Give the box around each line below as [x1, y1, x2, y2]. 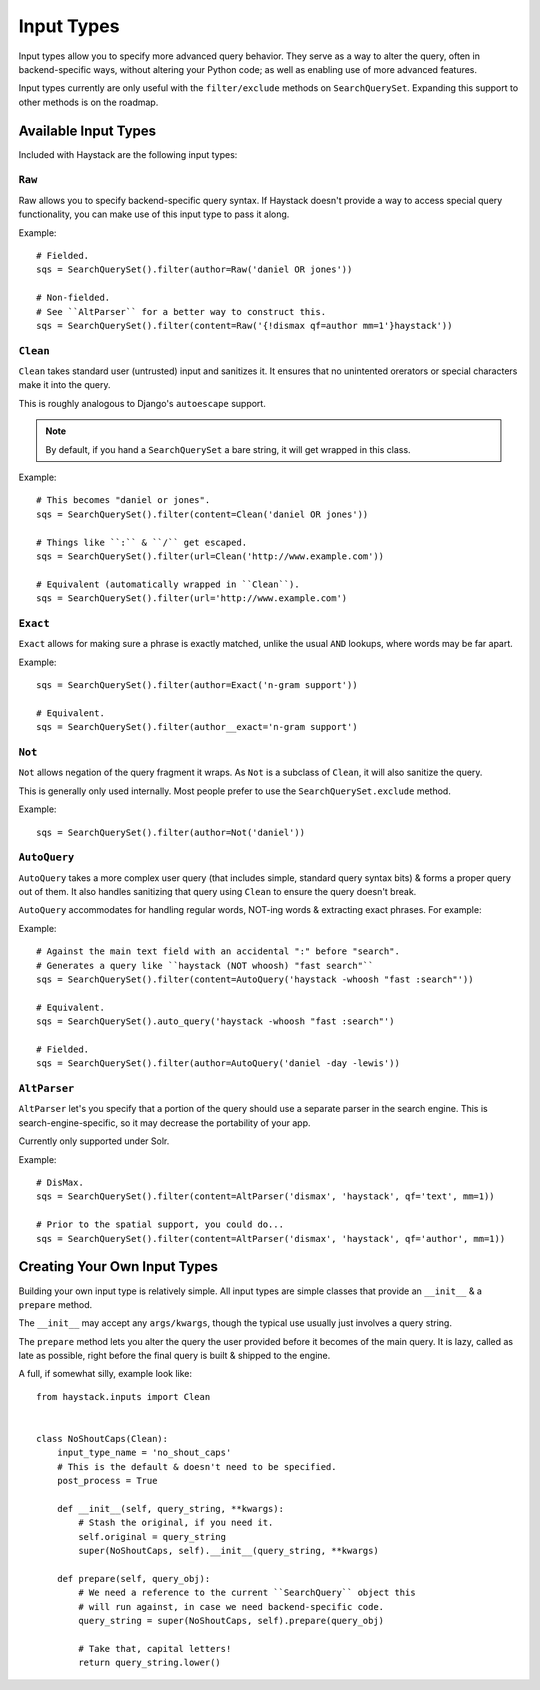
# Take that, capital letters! [78, 1643, 232, 1654]
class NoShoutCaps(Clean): [36, 1433, 169, 1445]
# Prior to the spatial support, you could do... [36, 1219, 285, 1230]
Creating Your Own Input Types [18, 1258, 219, 1275]
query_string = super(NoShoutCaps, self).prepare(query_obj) [78, 1615, 385, 1627]
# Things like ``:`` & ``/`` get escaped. [36, 536, 248, 548]
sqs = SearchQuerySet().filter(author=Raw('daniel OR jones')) [36, 264, 353, 275]
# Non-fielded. [36, 292, 111, 304]
